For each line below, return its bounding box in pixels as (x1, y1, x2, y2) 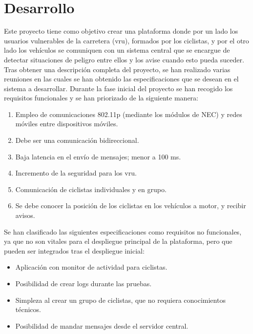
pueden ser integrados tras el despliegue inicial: (4, 245, 145, 255)
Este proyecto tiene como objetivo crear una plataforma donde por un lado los (4, 26, 238, 36)
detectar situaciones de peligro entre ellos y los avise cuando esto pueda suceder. (4, 54, 244, 64)
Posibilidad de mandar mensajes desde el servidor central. (15, 320, 189, 331)
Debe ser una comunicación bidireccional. (15, 135, 139, 145)
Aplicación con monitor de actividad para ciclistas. (15, 262, 168, 272)
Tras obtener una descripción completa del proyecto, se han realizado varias (4, 64, 231, 74)
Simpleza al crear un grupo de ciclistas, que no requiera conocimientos (15, 295, 226, 305)
